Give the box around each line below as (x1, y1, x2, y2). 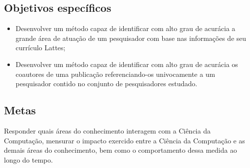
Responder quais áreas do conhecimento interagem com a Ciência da (4, 125, 211, 135)
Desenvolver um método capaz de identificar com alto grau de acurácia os (15, 59, 238, 69)
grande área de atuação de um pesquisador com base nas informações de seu (15, 33, 247, 43)
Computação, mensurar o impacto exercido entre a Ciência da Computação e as (4, 135, 245, 145)
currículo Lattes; (15, 42, 66, 53)
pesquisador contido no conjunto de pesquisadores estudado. (15, 78, 197, 89)
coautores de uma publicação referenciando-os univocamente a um (15, 68, 215, 79)
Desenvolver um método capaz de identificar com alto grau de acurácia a (15, 23, 236, 34)
